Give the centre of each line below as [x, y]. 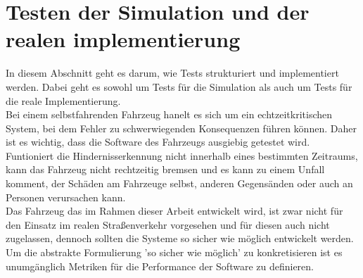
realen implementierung [123, 39]
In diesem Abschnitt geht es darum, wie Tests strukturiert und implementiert [172, 73]
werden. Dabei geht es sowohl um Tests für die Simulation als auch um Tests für [179, 86]
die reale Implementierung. [63, 100]
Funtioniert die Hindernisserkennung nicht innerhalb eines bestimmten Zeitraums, [182, 155]
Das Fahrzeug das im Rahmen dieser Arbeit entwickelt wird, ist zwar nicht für [174, 211]
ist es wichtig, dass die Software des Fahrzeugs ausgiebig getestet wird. [158, 142]
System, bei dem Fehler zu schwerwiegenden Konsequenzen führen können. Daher [181, 128]
